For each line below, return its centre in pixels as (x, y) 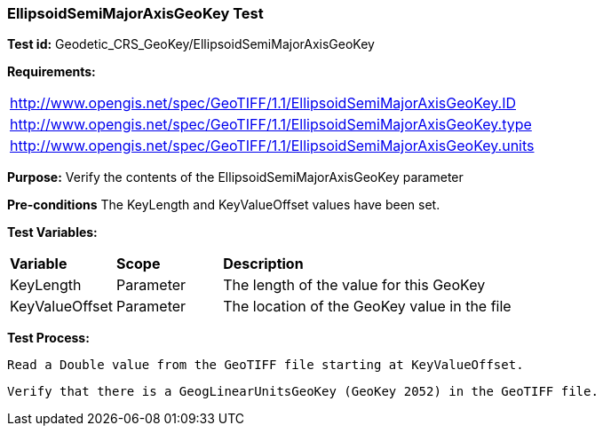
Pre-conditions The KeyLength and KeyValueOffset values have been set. (224, 205)
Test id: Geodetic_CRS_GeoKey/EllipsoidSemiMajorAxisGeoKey (191, 44)
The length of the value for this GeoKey (354, 285)
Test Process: (48, 338)
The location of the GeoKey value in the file (367, 307)
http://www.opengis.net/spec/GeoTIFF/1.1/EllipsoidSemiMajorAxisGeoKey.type (271, 125)
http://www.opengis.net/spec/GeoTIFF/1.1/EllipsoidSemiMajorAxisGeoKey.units (272, 146)
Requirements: (52, 72)
